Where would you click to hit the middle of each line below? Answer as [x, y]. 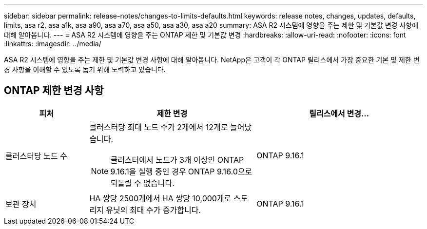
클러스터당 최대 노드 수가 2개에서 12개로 [159, 127]
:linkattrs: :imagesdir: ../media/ [53, 44]
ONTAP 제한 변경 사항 [54, 91]
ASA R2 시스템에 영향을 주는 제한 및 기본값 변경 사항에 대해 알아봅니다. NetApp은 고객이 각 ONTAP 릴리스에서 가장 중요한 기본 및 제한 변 [212, 60]
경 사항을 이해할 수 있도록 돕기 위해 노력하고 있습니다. [85, 69]
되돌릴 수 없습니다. [142, 183]
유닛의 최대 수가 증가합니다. [154, 210]
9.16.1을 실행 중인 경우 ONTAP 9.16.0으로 [181, 171]
